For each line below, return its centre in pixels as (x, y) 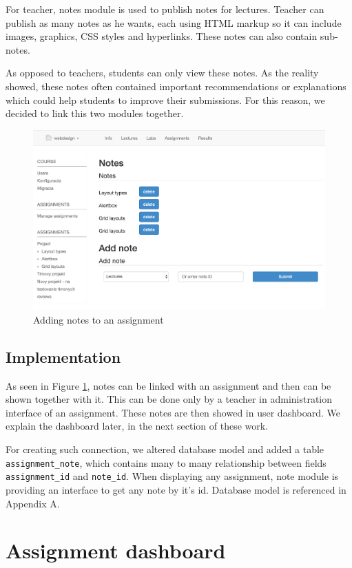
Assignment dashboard (116, 550)
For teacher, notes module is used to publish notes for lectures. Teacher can (165, 9)
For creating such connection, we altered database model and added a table (165, 449)
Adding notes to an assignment (99, 319)
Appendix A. (33, 503)
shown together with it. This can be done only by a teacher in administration (169, 399)
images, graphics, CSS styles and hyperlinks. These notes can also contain (162, 36)
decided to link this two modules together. (95, 113)
